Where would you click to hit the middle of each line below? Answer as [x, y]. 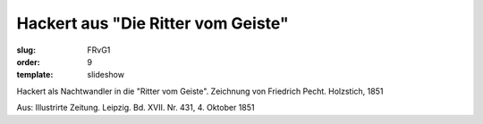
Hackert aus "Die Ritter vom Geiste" [153, 23]
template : [35, 75]
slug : [26, 50]
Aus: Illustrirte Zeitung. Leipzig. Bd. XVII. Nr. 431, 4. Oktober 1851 [136, 108]
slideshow [106, 75]
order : [28, 62]
